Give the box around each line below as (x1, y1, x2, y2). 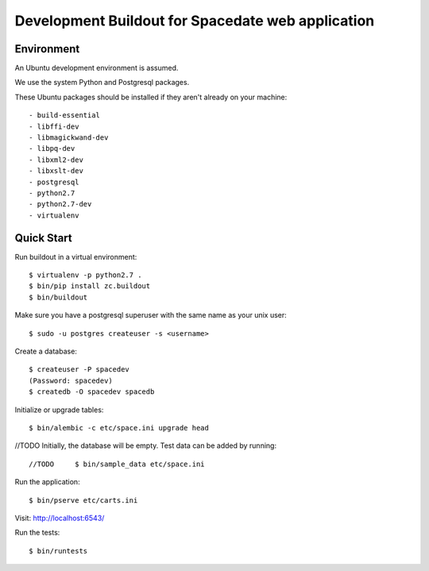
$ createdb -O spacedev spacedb (29, 388, 155, 396)
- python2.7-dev (29, 199, 92, 209)
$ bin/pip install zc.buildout (29, 282, 151, 291)
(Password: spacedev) (29, 376, 113, 385)
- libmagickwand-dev (29, 133, 109, 142)
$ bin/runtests (29, 546, 88, 555)
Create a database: (14, 346, 77, 356)
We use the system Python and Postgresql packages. (14, 78, 190, 87)
